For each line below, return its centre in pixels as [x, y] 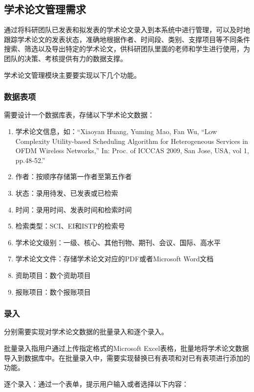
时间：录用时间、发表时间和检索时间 [74, 209]
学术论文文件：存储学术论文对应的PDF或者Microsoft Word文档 [115, 259]
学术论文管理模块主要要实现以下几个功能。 [72, 75]
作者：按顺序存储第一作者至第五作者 [74, 176]
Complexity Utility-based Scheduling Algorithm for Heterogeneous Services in [132, 141]
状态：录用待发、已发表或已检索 [67, 193]
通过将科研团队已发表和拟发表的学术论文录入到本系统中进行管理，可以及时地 [127, 30]
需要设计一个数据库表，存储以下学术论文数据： [79, 115]
